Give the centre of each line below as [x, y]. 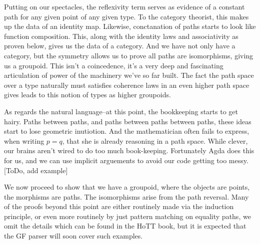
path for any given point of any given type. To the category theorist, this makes [126, 16]
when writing [24, 140]
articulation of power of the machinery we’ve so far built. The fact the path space [129, 75]
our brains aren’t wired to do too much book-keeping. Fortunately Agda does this [129, 150]
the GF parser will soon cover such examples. [73, 236]
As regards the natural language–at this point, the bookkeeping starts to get [121, 111]
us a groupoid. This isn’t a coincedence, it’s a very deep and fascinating [114, 65]
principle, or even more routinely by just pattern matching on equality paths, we [127, 216]
